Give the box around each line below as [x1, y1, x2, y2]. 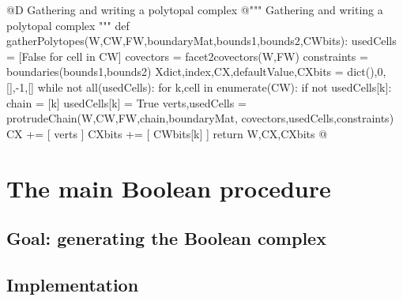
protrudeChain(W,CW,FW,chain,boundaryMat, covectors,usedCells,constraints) [6, 110, 394, 126]
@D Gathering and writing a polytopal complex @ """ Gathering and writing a [6, 2, 383, 17]
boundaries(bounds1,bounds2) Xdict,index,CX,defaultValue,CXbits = [6, 63, 344, 80]
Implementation [6, 272, 139, 296]
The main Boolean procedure [6, 171, 331, 204]
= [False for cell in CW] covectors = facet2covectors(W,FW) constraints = [6, 47, 368, 64]
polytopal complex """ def [6, 17, 130, 33]
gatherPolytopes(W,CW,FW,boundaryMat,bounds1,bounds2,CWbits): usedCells [6, 32, 397, 49]
